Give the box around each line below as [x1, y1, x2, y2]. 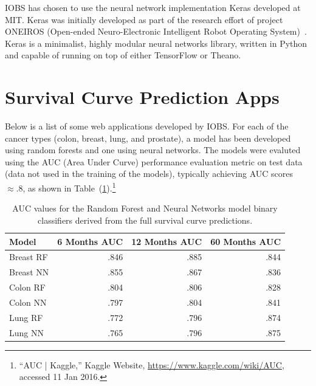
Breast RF [9, 250, 48, 263]
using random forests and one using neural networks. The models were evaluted [5, 143, 301, 156]
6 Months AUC [57, 235, 123, 247]
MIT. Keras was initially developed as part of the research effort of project [5, 13, 283, 26]
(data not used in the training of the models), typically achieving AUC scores [5, 167, 294, 180]
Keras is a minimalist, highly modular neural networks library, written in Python [5, 36, 307, 49]
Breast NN [9, 266, 49, 278]
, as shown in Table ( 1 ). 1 [22, 180, 116, 194]
